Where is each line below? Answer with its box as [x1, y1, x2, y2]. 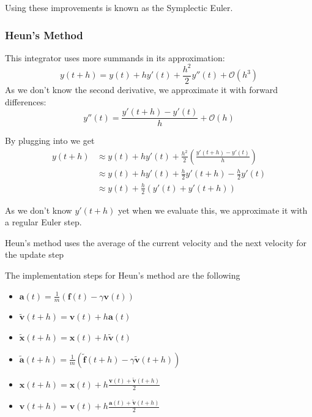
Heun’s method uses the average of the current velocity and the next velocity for [5, 236, 307, 249]
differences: [5, 95, 46, 108]
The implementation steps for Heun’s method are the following [5, 268, 240, 281]
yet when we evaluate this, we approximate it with [118, 203, 308, 216]
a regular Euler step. [5, 216, 82, 228]
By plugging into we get [5, 134, 95, 147]
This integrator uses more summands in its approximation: [5, 51, 225, 64]
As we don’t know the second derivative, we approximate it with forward [5, 83, 278, 96]
